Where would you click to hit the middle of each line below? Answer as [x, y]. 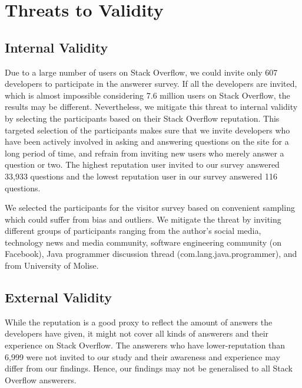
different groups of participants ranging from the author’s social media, [133, 231]
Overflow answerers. [41, 379]
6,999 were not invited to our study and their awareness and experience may [142, 356]
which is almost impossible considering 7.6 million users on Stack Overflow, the [147, 95]
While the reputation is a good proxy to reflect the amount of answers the [139, 322]
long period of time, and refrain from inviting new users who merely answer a [145, 153]
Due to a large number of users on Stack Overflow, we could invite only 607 [141, 72]
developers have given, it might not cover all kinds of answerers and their [137, 333]
